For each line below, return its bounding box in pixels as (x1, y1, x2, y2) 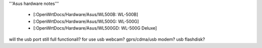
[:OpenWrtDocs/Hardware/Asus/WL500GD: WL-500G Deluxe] (33, 25, 157, 31)
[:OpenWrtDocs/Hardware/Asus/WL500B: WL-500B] (33, 12, 138, 17)
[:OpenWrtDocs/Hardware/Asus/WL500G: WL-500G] (33, 18, 139, 24)
